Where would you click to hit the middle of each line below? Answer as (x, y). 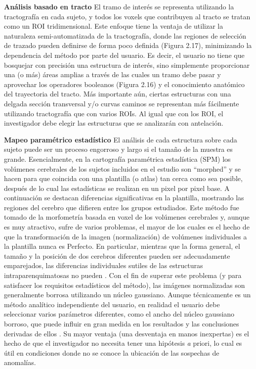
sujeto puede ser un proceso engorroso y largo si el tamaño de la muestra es (118, 149)
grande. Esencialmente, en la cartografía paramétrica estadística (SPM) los (117, 159)
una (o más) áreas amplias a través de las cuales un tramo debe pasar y (112, 74)
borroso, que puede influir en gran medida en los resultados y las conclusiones (122, 323)
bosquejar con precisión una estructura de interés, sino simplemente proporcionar (127, 65)
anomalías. (20, 362)
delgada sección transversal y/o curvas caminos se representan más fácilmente (122, 103)
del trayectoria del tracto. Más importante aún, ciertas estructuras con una (118, 94)
